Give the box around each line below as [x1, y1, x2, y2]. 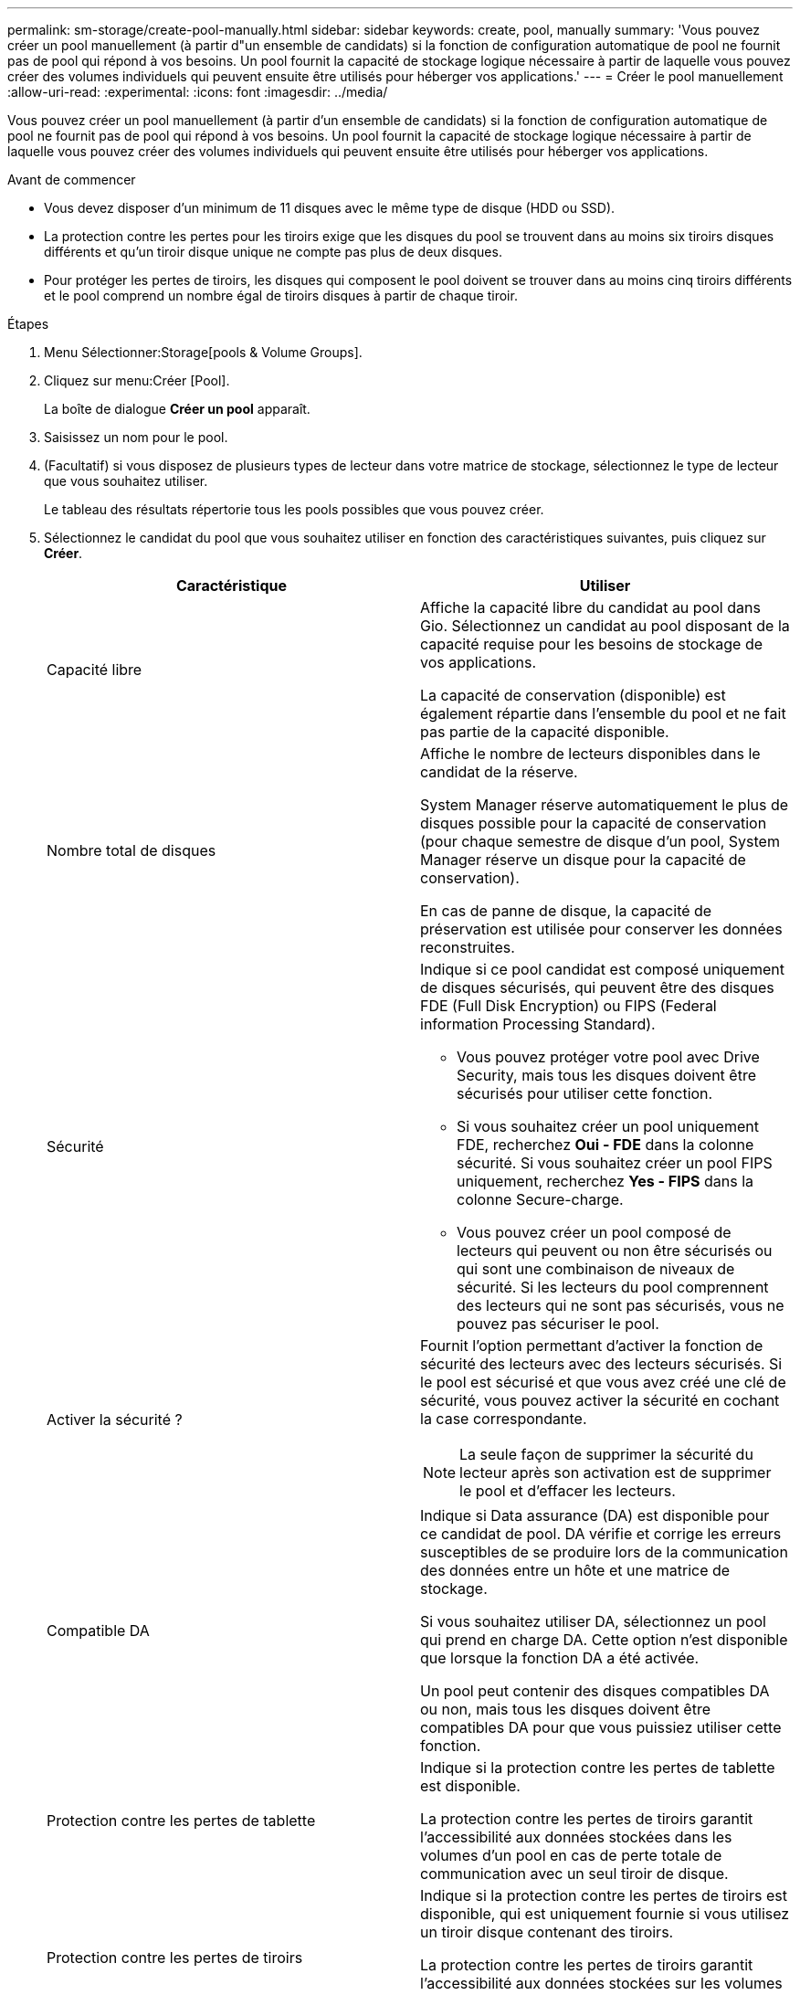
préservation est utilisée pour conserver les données [420, 920, 783, 938]
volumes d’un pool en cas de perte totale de [420, 1846, 722, 1864]
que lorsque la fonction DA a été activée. [420, 1649, 700, 1667]
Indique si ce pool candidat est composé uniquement [420, 960, 784, 978]
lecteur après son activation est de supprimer [459, 1463, 772, 1482]
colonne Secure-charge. [457, 1190, 624, 1209]
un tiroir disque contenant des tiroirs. [420, 1923, 674, 1941]
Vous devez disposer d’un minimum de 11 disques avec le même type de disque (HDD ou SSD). [44, 200, 616, 216]
